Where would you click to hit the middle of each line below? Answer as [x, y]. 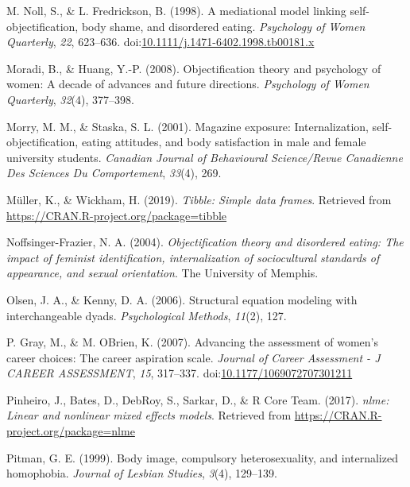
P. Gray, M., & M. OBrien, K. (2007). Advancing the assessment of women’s [192, 342]
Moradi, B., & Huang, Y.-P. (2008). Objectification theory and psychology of [194, 68]
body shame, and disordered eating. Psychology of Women [223, 26]
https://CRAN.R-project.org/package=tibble [117, 215]
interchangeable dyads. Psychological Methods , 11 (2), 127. [147, 315]
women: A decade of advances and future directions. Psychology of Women [188, 84]
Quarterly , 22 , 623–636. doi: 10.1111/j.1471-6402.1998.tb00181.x [161, 42]
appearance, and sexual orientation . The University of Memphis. [162, 273]
